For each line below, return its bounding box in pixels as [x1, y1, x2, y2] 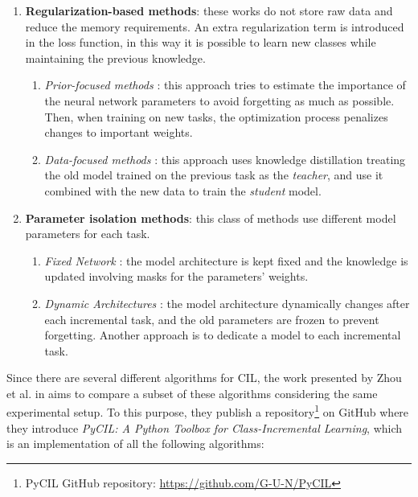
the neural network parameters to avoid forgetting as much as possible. [44, 92, 395, 109]
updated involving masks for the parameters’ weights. [44, 268, 309, 285]
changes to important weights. [44, 124, 193, 141]
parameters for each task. [25, 225, 150, 242]
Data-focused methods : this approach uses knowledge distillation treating [44, 150, 406, 167]
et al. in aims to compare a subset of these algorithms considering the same [6, 384, 378, 401]
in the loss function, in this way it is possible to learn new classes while [25, 34, 376, 51]
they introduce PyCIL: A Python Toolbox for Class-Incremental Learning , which [6, 419, 403, 436]
